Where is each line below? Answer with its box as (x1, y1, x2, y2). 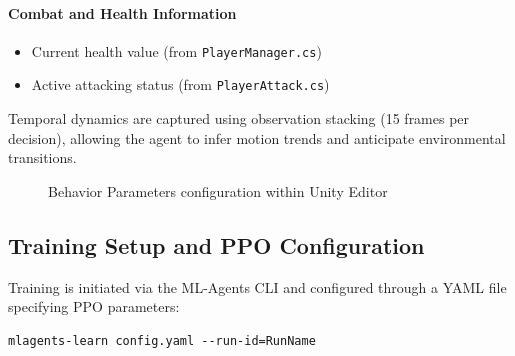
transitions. (8, 147, 77, 168)
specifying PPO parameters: (8, 296, 180, 317)
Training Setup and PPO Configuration (8, 229, 425, 260)
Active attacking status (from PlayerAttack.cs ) (31, 74, 330, 95)
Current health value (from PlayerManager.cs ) (31, 40, 322, 61)
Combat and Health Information (8, 2, 237, 23)
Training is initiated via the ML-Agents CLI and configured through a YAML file (8, 276, 507, 297)
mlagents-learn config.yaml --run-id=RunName (8, 333, 316, 348)
